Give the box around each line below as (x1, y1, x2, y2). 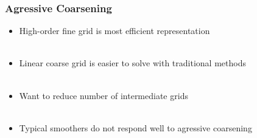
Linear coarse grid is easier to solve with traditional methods (19, 57, 246, 69)
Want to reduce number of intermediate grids (19, 89, 188, 102)
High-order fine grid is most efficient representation (19, 24, 210, 37)
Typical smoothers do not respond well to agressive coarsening (19, 121, 252, 134)
